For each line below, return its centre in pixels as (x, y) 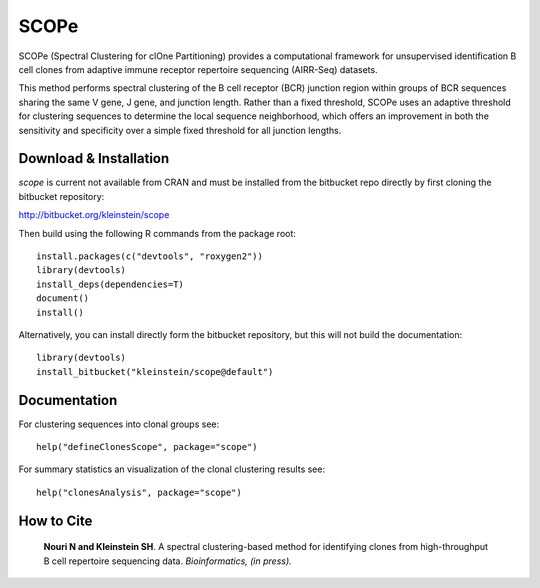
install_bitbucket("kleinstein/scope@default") (155, 371)
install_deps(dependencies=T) (110, 284)
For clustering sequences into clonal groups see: (119, 424)
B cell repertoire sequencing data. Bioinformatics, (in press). (167, 561)
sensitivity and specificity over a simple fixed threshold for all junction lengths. (180, 130)
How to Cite (55, 520)
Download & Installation (94, 158)
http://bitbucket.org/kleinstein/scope (94, 215)
